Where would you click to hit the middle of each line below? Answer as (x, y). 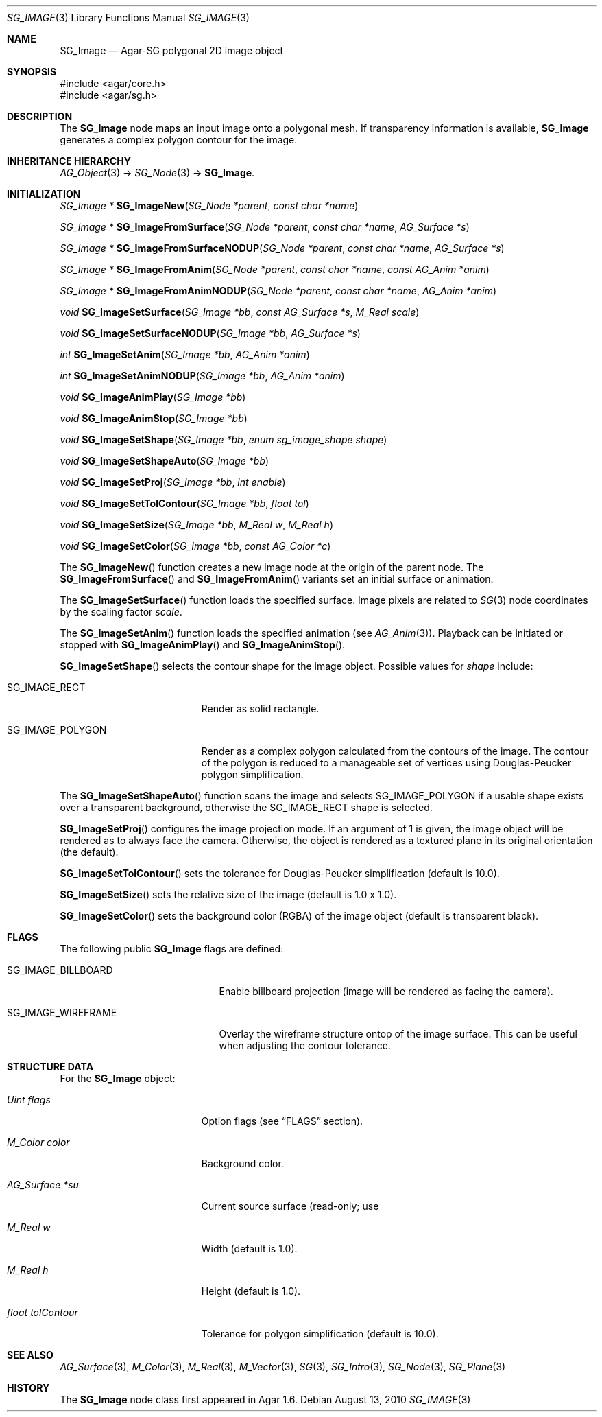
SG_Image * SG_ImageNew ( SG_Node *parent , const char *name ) (209, 206)
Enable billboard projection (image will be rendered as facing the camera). (386, 991)
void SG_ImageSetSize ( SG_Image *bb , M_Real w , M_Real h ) (196, 525)
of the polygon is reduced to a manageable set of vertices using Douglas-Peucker (386, 763)
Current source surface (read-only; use (290, 1206)
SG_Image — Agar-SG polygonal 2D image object (172, 50)
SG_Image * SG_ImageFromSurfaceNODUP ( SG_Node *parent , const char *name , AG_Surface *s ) (282, 248)
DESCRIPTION (40, 116)
